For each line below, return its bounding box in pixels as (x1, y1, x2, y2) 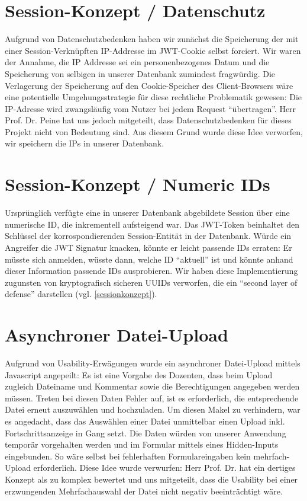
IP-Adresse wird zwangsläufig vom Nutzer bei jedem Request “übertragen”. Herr (5, 102, 296, 114)
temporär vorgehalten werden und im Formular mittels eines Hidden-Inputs (5, 438, 279, 451)
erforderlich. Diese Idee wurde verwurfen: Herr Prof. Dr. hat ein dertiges (33, 461, 296, 474)
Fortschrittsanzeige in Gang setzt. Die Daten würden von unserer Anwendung (5, 426, 286, 439)
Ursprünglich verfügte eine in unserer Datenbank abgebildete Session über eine (5, 206, 290, 219)
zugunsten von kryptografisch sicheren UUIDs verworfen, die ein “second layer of (5, 276, 298, 288)
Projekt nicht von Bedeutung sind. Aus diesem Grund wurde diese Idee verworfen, (5, 125, 303, 138)
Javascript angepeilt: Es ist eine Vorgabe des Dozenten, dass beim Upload (5, 368, 273, 381)
